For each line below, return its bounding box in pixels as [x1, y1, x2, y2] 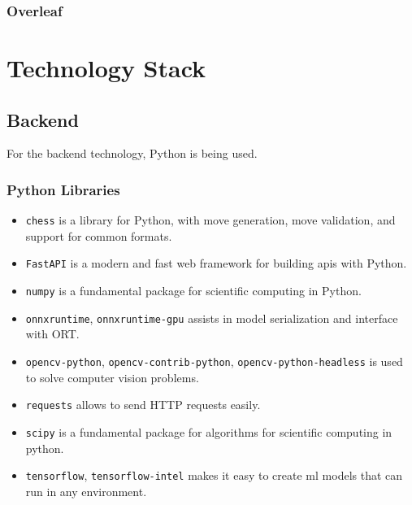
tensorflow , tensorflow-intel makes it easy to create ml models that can [25, 467, 403, 484]
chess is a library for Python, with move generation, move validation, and [25, 211, 396, 229]
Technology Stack [7, 51, 206, 85]
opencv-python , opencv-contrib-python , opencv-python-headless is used [25, 353, 403, 370]
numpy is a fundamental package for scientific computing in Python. [25, 282, 362, 299]
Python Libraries [7, 179, 120, 199]
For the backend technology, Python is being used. [7, 145, 258, 162]
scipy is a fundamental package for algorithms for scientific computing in [25, 423, 392, 440]
